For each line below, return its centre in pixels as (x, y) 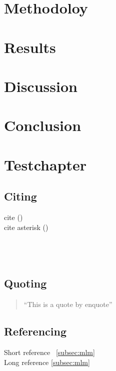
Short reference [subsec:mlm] (49, 352)
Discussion (41, 86)
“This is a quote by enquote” (68, 304)
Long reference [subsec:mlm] (47, 362)
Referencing (35, 331)
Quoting (25, 283)
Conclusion (43, 125)
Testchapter (45, 164)
